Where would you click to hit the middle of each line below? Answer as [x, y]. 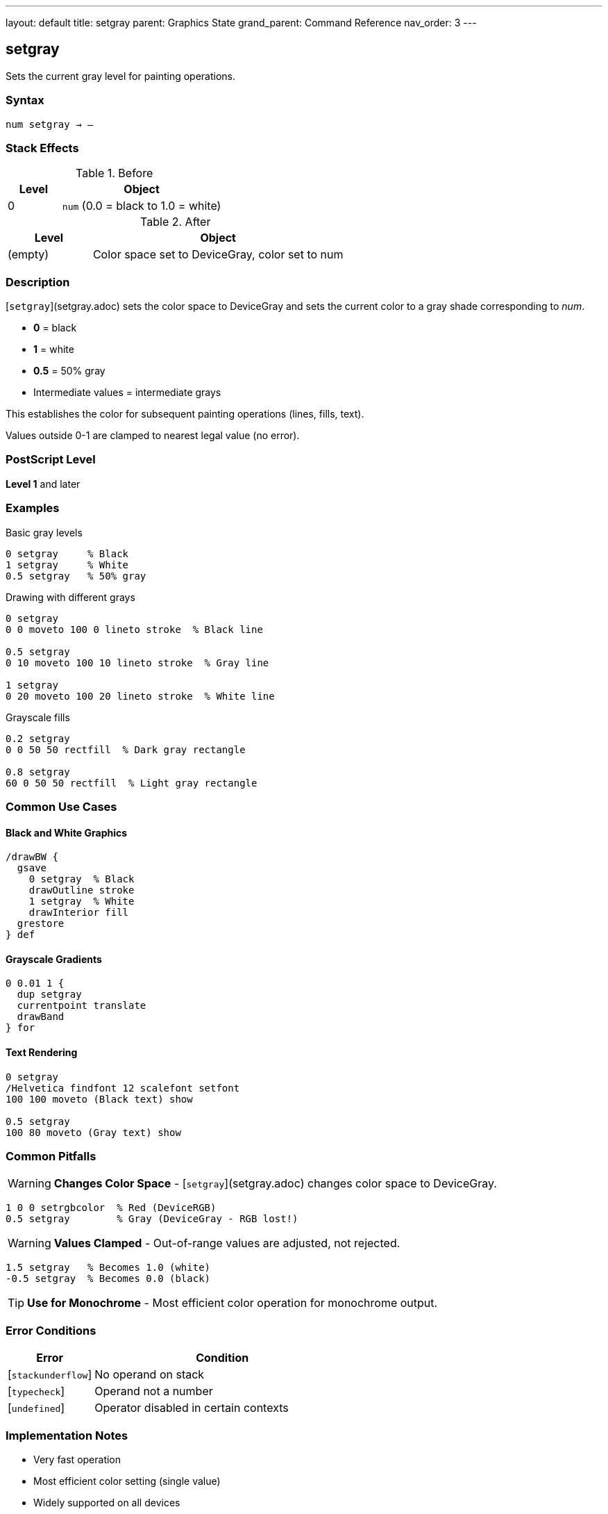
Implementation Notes [67, 1435]
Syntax [25, 100]
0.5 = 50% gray [69, 371]
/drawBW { [32, 857]
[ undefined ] [36, 1408]
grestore [41, 924]
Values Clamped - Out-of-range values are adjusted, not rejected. [227, 1243]
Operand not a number [154, 1391]
